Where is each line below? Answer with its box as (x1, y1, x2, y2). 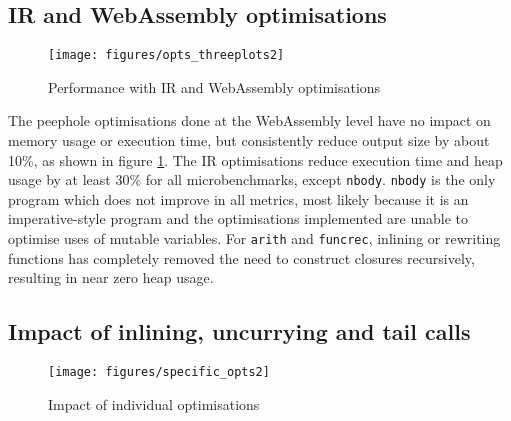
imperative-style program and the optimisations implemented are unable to (8, 208, 469, 229)
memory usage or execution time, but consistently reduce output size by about (8, 130, 490, 151)
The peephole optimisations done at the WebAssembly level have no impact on (8, 110, 491, 131)
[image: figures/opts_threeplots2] (48, 48, 285, 63)
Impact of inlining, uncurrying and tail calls (8, 316, 471, 347)
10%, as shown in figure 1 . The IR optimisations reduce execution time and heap (8, 149, 503, 170)
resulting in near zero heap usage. (8, 267, 214, 288)
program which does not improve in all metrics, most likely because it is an (8, 188, 469, 209)
